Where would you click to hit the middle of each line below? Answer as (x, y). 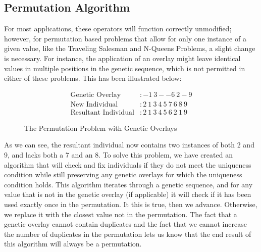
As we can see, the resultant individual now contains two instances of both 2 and (129, 145)
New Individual (94, 104)
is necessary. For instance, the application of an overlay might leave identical (122, 58)
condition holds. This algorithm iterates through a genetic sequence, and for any (128, 184)
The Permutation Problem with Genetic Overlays (101, 128)
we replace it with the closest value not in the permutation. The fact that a (121, 214)
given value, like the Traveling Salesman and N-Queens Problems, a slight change (130, 48)
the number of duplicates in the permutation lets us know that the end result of (128, 234)
